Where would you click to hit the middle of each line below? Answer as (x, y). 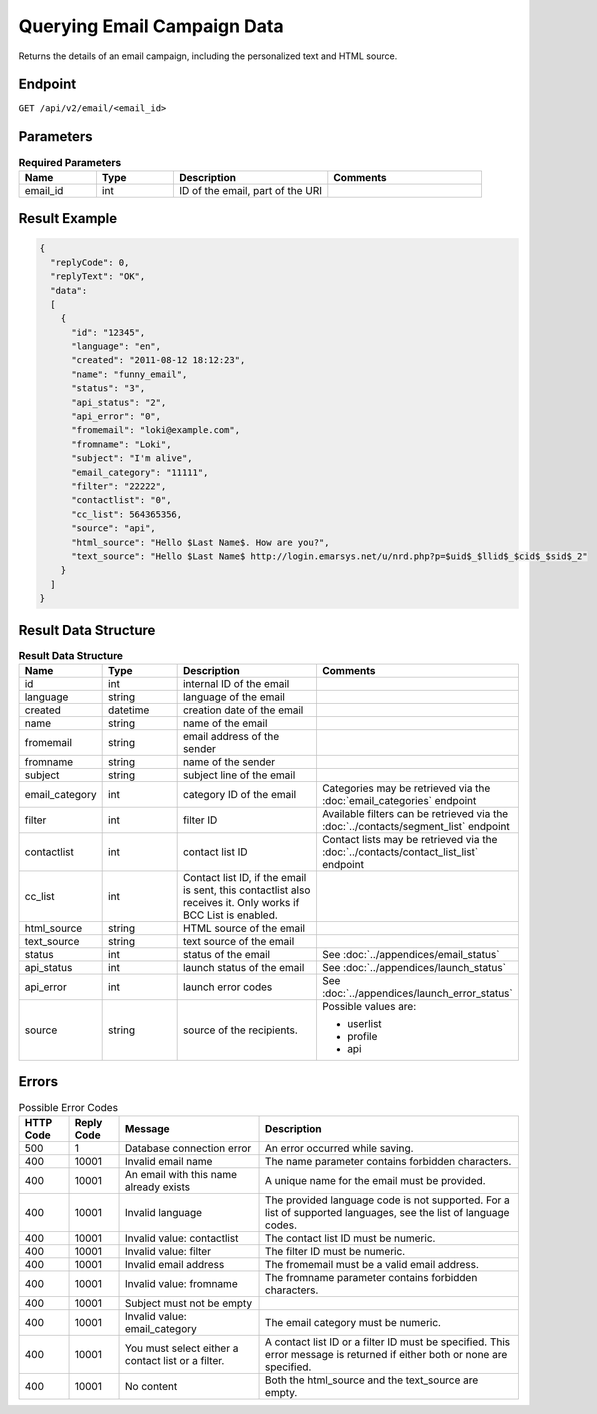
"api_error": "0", (116, 416)
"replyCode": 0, (90, 262)
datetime (129, 710)
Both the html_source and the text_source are (372, 1380)
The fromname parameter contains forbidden (371, 1277)
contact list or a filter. (175, 1360)
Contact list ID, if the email (244, 877)
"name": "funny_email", (129, 374)
